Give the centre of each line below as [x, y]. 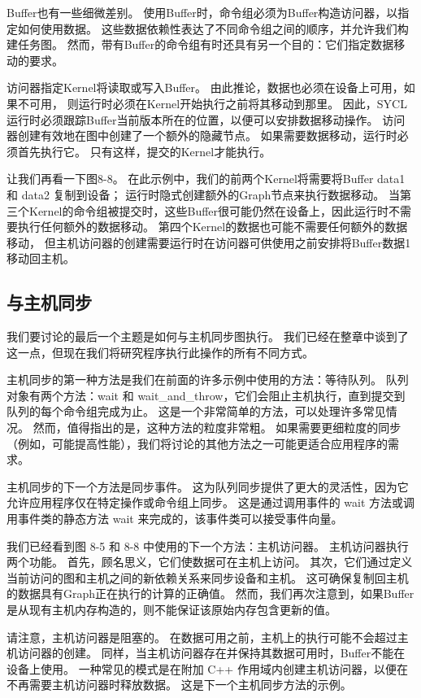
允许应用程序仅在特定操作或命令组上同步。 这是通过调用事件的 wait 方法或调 [211, 502]
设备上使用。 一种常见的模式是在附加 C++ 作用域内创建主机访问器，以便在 [207, 668]
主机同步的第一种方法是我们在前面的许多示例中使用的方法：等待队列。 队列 [208, 380]
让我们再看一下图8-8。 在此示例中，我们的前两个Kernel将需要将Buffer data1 [206, 179]
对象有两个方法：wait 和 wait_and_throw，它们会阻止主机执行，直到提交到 [206, 395]
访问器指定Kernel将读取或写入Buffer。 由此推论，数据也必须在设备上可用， [205, 87]
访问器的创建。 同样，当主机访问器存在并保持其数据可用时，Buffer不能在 [211, 653]
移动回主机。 [41, 258]
